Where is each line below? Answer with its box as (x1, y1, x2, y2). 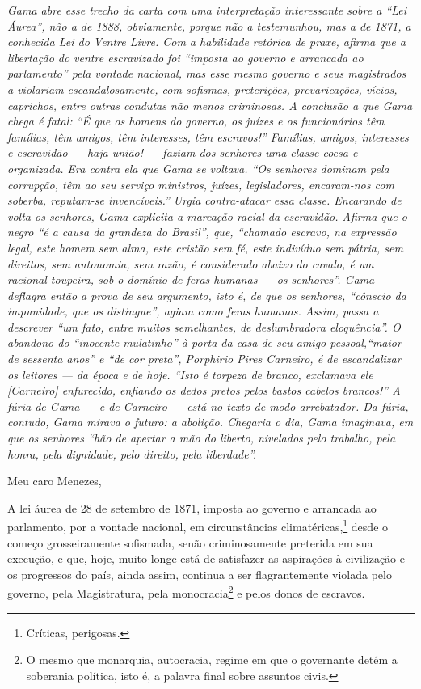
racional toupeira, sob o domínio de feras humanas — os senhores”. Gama (7, 271, 375, 288)
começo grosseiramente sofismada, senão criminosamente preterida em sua (7, 534, 373, 551)
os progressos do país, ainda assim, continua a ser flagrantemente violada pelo (7, 565, 392, 582)
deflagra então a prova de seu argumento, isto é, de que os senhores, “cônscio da (7, 286, 406, 303)
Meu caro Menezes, (7, 472, 102, 489)
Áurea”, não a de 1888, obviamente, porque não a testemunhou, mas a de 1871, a (7, 17, 411, 34)
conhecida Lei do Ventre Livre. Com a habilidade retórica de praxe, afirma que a (7, 33, 406, 50)
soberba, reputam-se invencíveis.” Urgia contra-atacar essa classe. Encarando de (7, 192, 402, 209)
